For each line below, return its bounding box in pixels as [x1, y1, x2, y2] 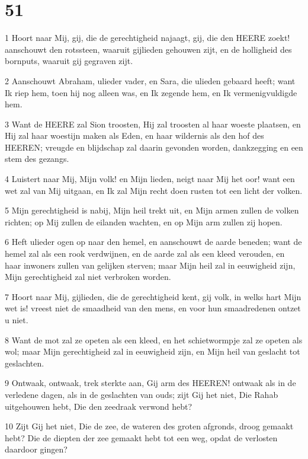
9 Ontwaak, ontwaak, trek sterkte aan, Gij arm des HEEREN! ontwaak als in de [5, 377, 296, 389]
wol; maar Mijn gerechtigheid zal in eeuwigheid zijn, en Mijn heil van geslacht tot [5, 345, 300, 358]
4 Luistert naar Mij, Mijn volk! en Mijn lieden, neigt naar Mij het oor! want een [5, 173, 295, 185]
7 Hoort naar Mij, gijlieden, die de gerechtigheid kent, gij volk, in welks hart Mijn [5, 290, 301, 302]
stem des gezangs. [5, 152, 69, 165]
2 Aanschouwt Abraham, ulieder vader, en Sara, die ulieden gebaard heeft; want [5, 74, 296, 87]
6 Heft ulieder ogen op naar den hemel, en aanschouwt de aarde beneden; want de [5, 235, 302, 248]
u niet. [5, 314, 28, 326]
